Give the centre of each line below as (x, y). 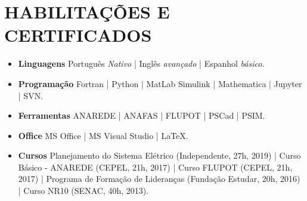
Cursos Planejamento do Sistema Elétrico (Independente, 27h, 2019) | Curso (159, 155)
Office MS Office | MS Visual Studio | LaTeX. (103, 135)
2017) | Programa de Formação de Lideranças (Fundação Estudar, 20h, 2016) (159, 179)
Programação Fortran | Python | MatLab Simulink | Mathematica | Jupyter (160, 83)
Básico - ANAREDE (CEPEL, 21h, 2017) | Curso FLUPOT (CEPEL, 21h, (155, 167)
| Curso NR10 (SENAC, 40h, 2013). (83, 191)
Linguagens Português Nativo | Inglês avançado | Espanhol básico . (141, 64)
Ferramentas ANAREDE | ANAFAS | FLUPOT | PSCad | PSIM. (142, 115)
